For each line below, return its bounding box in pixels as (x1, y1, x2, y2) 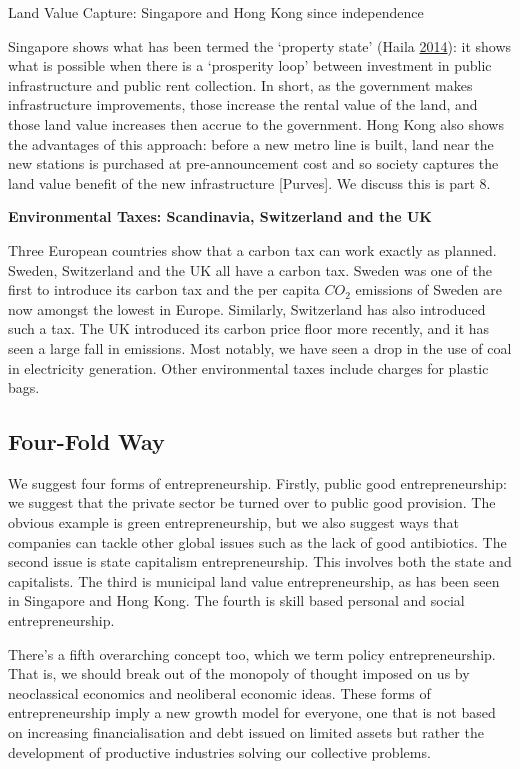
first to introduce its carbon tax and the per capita (8, 279, 320, 300)
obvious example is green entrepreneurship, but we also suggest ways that (8, 512, 459, 533)
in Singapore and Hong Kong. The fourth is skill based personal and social (8, 590, 465, 611)
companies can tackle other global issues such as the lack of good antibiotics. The (8, 531, 507, 552)
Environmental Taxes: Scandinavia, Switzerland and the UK (8, 206, 432, 227)
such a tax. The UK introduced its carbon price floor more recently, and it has (8, 318, 490, 339)
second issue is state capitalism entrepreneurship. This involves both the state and (8, 551, 512, 572)
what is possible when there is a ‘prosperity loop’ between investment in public (8, 55, 492, 76)
